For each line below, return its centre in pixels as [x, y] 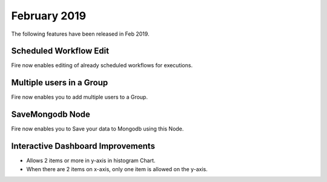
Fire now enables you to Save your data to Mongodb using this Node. [97, 129]
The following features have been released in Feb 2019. [80, 34]
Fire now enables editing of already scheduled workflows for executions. [102, 65]
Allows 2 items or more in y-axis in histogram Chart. [91, 161]
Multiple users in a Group [60, 83]
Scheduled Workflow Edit [60, 51]
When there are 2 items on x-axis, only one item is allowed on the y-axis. [117, 169]
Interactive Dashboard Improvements [83, 146]
